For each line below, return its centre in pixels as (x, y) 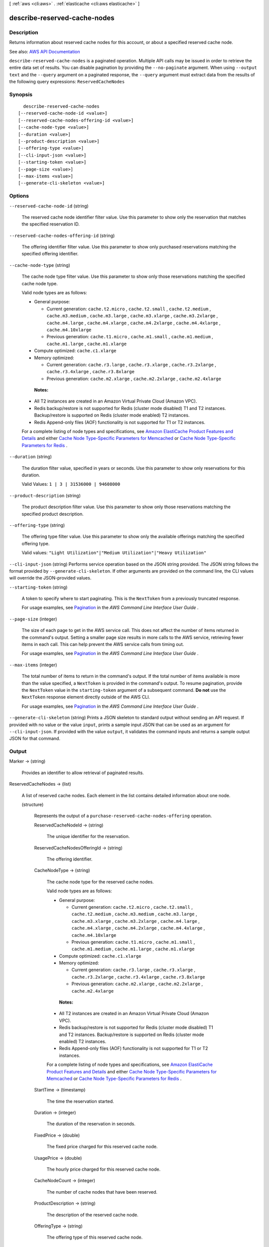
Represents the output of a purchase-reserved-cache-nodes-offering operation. (123, 816)
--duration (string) (31, 457)
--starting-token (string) (38, 587)
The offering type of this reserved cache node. (95, 1238)
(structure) (33, 805)
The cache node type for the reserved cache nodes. (100, 882)
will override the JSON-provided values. (50, 578)
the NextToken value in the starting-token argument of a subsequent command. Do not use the (124, 690)
